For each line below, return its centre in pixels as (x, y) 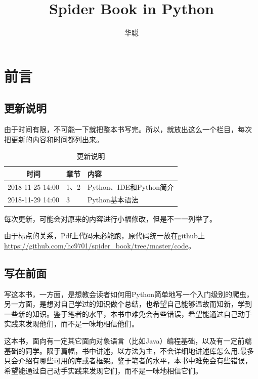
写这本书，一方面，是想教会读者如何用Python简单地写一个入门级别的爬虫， (129, 294)
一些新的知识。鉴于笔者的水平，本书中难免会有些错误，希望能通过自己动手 (128, 313)
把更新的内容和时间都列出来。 (54, 139)
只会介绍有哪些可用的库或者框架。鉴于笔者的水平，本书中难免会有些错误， (128, 361)
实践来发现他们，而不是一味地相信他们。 (71, 324)
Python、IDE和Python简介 (131, 186)
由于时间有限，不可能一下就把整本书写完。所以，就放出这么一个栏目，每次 (128, 129)
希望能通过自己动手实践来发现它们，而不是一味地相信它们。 (103, 370)
